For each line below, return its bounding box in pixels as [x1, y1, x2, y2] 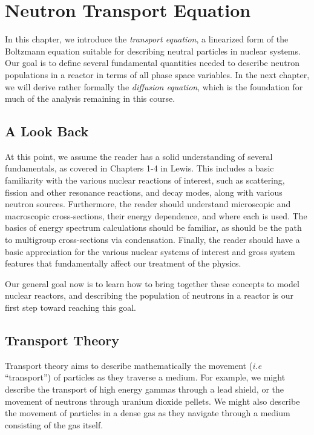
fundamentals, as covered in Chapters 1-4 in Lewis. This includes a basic [5, 162, 274, 174]
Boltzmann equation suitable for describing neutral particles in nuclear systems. [5, 44, 301, 57]
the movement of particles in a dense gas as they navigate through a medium [5, 407, 290, 419]
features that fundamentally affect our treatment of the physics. [5, 257, 241, 270]
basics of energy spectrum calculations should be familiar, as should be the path [5, 221, 302, 234]
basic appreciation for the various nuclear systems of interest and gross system [5, 245, 295, 257]
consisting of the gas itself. [5, 418, 103, 431]
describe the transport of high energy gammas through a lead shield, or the [5, 383, 284, 395]
